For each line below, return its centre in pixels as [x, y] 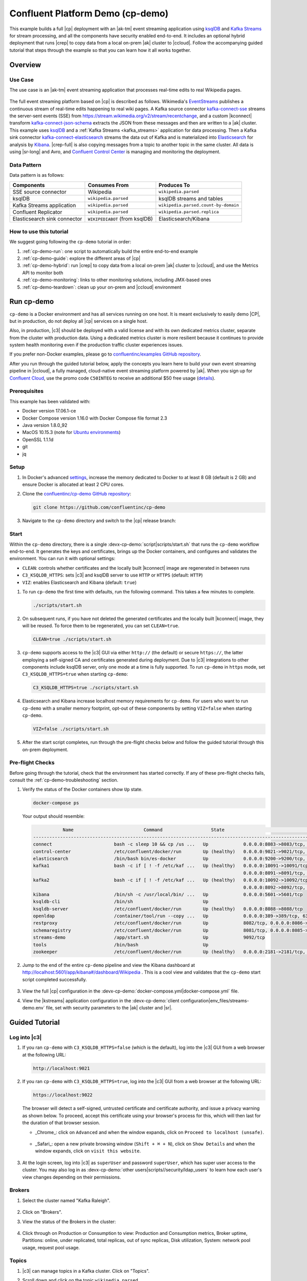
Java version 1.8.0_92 [45, 425]
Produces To [174, 185]
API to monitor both [43, 273]
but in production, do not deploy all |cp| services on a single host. [79, 321]
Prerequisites [26, 391]
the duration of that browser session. [61, 1123]
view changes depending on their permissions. [72, 1177]
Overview [25, 65]
